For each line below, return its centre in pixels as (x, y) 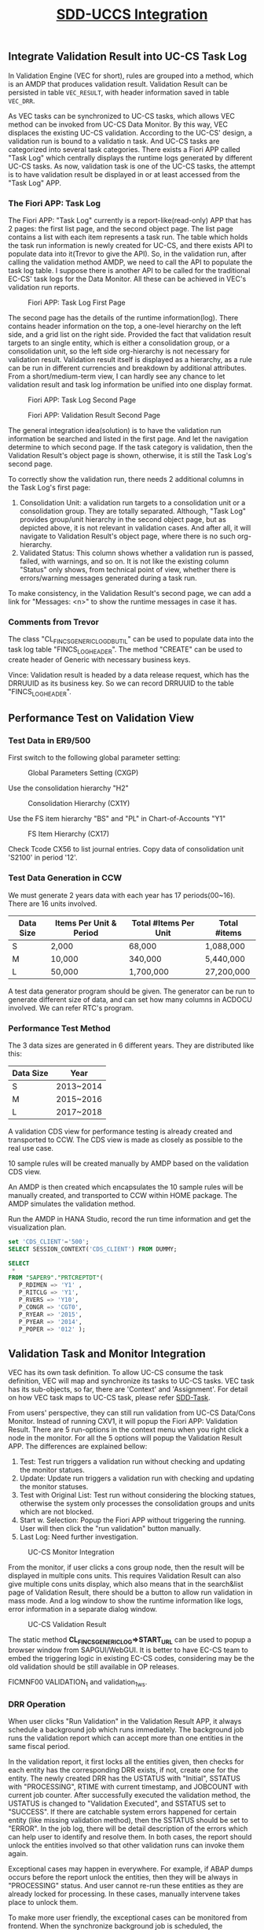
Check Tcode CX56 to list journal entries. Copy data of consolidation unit (126, 849)
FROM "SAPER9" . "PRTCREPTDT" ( (56, 1278)
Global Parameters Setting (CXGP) (83, 773)
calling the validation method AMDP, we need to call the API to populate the (130, 262)
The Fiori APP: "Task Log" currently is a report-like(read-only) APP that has (130, 220)
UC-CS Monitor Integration (71, 1552)
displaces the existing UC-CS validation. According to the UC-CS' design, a (130, 132)
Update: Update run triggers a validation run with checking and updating (137, 1478)
